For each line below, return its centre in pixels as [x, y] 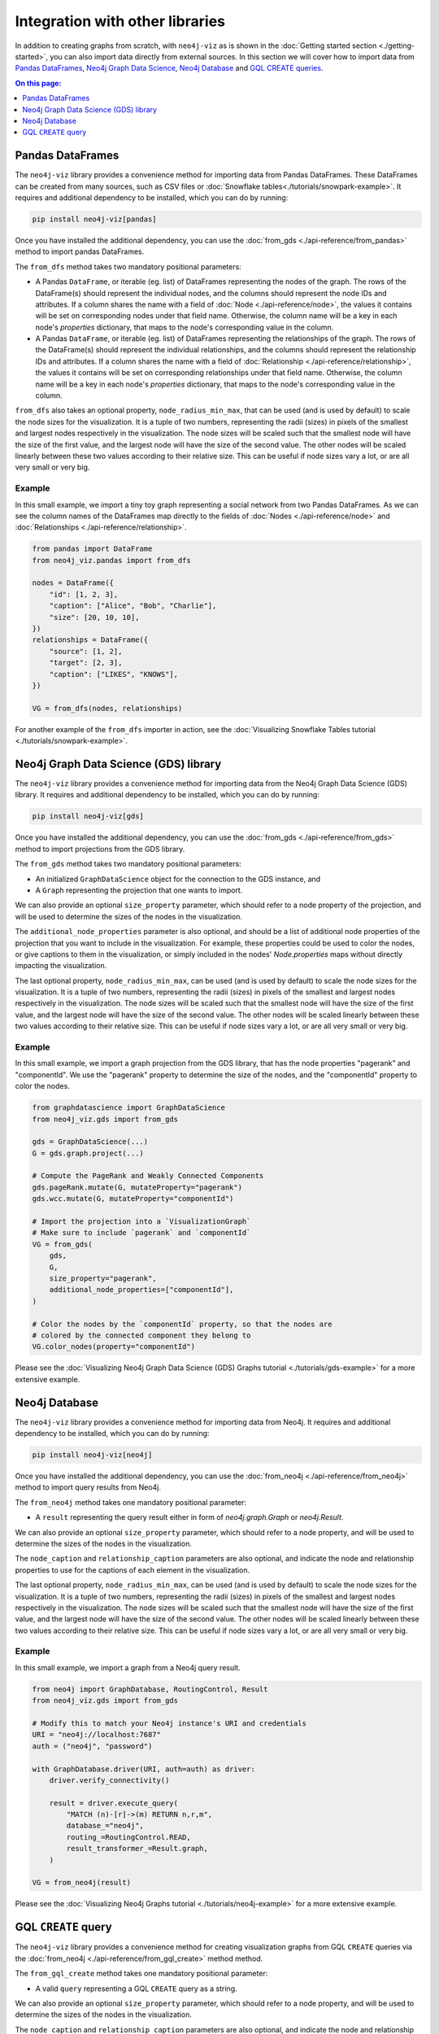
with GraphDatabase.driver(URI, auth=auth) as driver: [143, 1769]
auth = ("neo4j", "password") [92, 1746]
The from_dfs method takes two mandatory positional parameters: [128, 266]
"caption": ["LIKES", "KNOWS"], [114, 674]
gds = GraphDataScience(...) [90, 1142]
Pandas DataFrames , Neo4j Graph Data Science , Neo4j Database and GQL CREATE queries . [169, 68]
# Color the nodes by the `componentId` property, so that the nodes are [182, 1324]
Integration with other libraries [120, 21]
